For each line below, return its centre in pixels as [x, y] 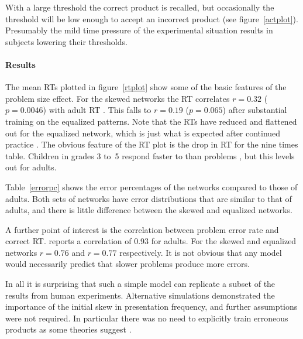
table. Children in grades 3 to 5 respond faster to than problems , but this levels [150, 155]
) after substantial [255, 110]
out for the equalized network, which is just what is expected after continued [143, 133]
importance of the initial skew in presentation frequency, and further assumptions [151, 307]
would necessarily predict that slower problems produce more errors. [128, 264]
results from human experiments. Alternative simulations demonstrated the [140, 295]
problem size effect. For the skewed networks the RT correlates [118, 98]
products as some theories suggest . [68, 329]
